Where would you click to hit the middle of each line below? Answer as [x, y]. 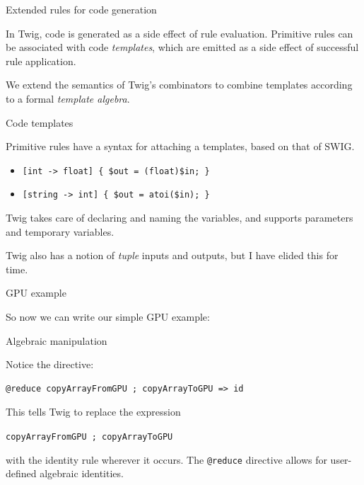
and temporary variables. [60, 231]
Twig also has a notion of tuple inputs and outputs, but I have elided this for [172, 255]
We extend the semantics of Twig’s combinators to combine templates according [179, 85]
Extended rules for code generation [81, 9]
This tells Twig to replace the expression [93, 412]
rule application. [41, 61]
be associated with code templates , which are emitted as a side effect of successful [182, 47]
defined [21, 473]
